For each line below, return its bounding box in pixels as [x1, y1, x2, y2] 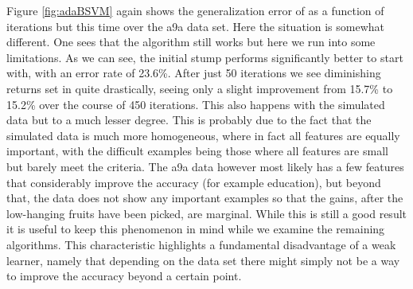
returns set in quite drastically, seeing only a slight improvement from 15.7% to [6, 80, 393, 96]
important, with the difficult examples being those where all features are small [6, 143, 388, 159]
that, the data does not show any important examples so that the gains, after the [6, 189, 403, 206]
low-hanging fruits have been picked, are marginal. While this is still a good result [6, 205, 407, 221]
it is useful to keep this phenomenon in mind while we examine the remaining [6, 221, 385, 237]
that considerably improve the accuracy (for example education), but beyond [6, 174, 381, 190]
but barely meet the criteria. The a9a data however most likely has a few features [6, 158, 404, 174]
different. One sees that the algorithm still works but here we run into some [6, 33, 376, 50]
